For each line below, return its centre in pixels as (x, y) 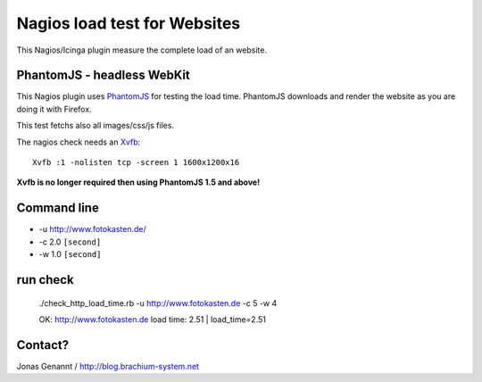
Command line (58, 208)
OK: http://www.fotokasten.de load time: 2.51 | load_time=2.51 (153, 319)
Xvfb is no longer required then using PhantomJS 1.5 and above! (138, 182)
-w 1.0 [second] (70, 254)
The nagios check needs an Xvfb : (79, 142)
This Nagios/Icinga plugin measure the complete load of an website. (142, 50)
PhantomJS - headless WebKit (104, 75)
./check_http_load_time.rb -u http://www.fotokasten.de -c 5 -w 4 (158, 303)
